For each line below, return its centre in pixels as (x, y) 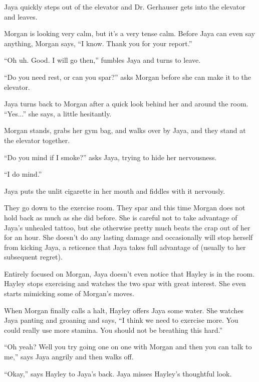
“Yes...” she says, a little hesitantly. (58, 113)
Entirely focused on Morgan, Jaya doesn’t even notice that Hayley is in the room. (129, 273)
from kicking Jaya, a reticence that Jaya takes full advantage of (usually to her (125, 247)
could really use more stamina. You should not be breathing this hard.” (113, 330)
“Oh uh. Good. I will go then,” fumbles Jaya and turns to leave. (102, 60)
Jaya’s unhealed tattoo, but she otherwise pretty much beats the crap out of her (127, 227)
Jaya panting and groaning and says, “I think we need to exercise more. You (121, 320)
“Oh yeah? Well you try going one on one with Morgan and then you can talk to (128, 347)
